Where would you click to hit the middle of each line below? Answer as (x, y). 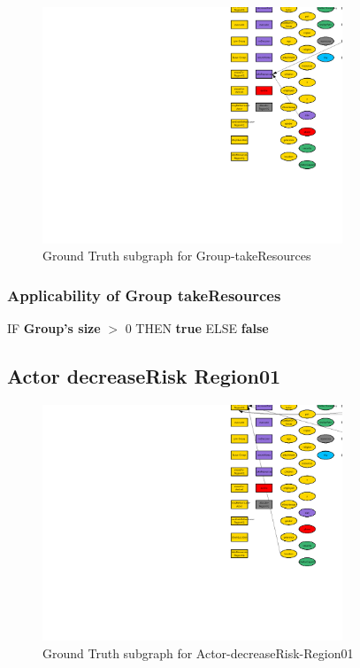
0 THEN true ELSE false (197, 328)
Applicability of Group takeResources (144, 295)
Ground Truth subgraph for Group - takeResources (177, 256)
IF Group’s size (54, 328)
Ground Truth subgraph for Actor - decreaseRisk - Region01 (198, 653)
